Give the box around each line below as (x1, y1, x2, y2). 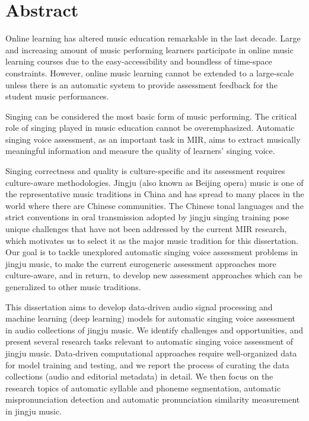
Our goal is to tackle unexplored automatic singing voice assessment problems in (5, 246, 298, 258)
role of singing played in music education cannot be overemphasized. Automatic (5, 121, 295, 134)
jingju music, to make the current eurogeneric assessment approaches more (5, 257, 276, 269)
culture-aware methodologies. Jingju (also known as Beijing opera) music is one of (5, 176, 304, 188)
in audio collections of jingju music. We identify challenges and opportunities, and (5, 323, 304, 336)
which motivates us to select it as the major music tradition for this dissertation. (5, 234, 298, 246)
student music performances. (5, 90, 109, 102)
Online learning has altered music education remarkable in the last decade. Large (5, 32, 301, 44)
